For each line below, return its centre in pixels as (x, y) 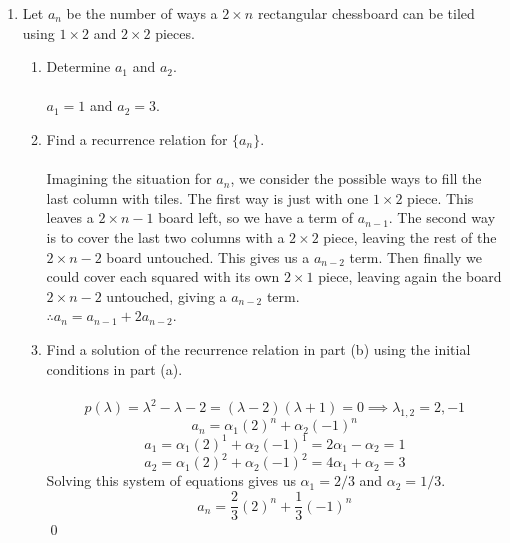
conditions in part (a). (114, 368)
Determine (78, 66)
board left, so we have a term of (256, 217)
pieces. (175, 32)
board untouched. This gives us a (208, 256)
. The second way (442, 217)
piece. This (440, 197)
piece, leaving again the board (410, 276)
